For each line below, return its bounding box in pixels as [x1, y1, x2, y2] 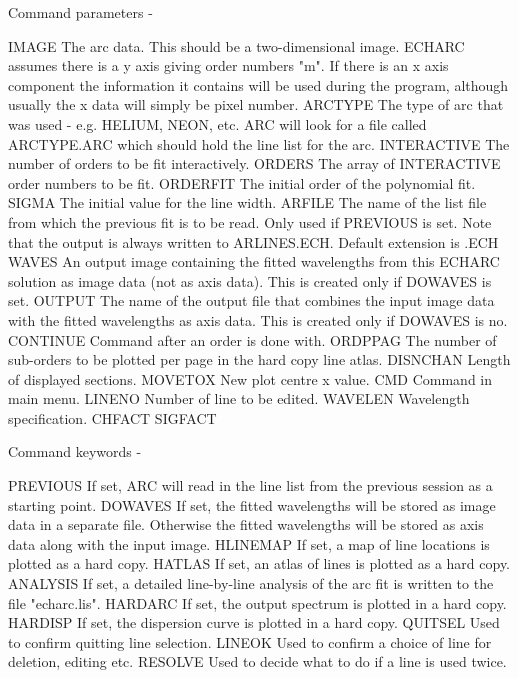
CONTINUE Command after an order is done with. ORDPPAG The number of [8, 329, 497, 350]
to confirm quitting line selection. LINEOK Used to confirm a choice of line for [8, 631, 492, 652]
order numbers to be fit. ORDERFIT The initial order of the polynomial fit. [8, 172, 476, 193]
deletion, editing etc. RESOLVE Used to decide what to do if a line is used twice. [8, 651, 507, 672]
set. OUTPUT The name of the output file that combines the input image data [8, 290, 495, 311]
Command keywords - [8, 441, 142, 462]
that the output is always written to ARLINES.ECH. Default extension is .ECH [8, 231, 499, 252]
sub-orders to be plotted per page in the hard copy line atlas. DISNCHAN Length [8, 349, 511, 370]
